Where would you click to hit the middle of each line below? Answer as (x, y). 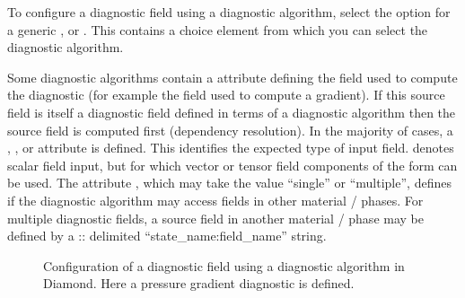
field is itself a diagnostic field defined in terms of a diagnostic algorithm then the (232, 112)
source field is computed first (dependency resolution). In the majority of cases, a (230, 130)
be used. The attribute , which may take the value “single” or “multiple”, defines (229, 183)
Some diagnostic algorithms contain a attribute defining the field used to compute (232, 77)
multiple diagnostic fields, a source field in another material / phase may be (215, 218)
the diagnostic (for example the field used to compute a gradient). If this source (226, 95)
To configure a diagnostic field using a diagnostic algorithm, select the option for (229, 12)
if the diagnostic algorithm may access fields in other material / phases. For (215, 200)
